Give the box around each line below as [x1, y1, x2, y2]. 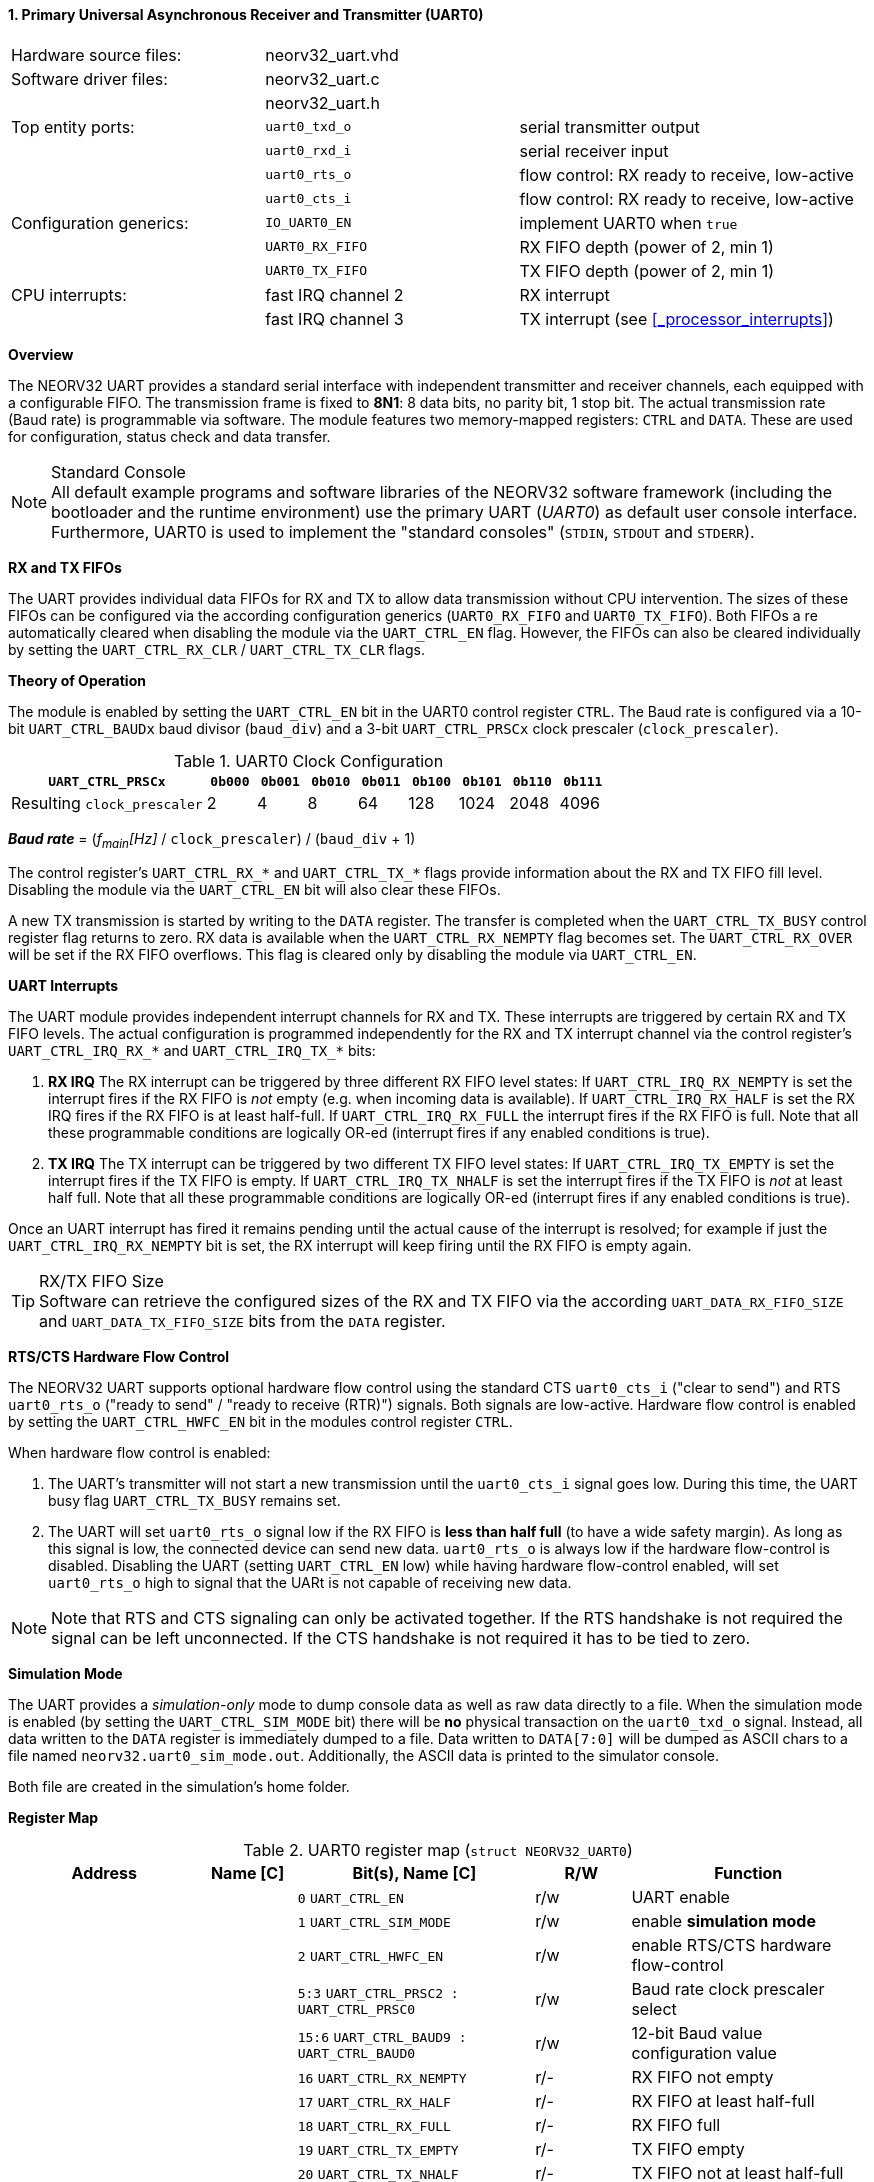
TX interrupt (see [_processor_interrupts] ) [519, 308, 834, 329]
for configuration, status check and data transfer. [8, 427, 331, 445]
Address [71, 1863, 137, 1884]
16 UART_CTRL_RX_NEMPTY [297, 2071, 467, 2087]
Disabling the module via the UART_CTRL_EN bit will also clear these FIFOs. [8, 881, 501, 899]
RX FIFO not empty [631, 2067, 774, 2088]
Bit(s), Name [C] [352, 1863, 477, 1884]
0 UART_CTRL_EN [297, 1891, 404, 1907]
